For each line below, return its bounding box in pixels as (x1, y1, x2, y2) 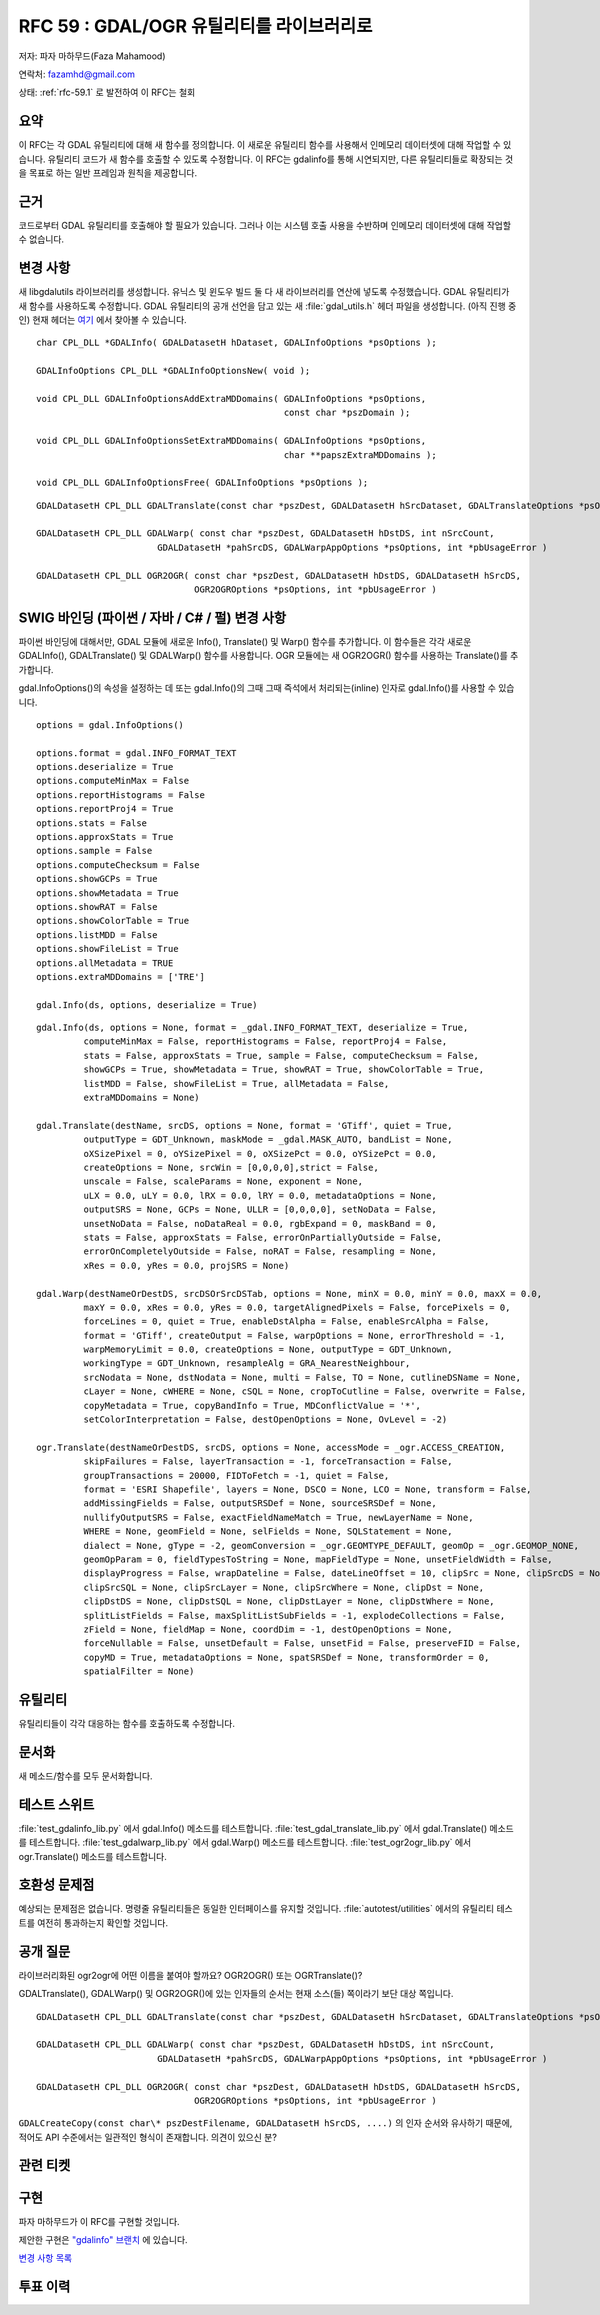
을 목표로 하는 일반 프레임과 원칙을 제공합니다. (18, 167, 198, 179)
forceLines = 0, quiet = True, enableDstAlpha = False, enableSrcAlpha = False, (83, 1316, 490, 1327)
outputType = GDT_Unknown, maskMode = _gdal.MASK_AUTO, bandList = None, (83, 1134, 453, 1145)
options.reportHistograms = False (36, 789, 205, 800)
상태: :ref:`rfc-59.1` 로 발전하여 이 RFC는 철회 (18, 86, 196, 99)
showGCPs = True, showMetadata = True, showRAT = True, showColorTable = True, (83, 1064, 485, 1075)
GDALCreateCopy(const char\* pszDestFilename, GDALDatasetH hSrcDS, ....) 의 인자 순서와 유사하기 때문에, (18, 2117, 513, 2129)
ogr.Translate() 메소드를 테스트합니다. (18, 1850, 167, 1862)
